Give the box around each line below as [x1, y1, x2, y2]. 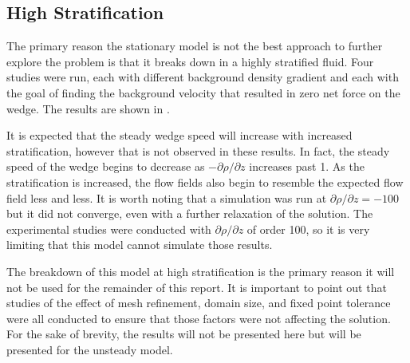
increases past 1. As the [249, 158, 365, 175]
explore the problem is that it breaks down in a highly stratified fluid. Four [6, 53, 374, 69]
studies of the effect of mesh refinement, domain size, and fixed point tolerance [6, 294, 391, 311]
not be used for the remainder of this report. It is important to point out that [6, 278, 387, 295]
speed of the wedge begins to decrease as [6, 158, 205, 175]
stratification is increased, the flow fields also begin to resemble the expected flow [6, 173, 404, 190]
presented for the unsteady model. [6, 341, 173, 357]
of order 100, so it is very [246, 220, 370, 237]
